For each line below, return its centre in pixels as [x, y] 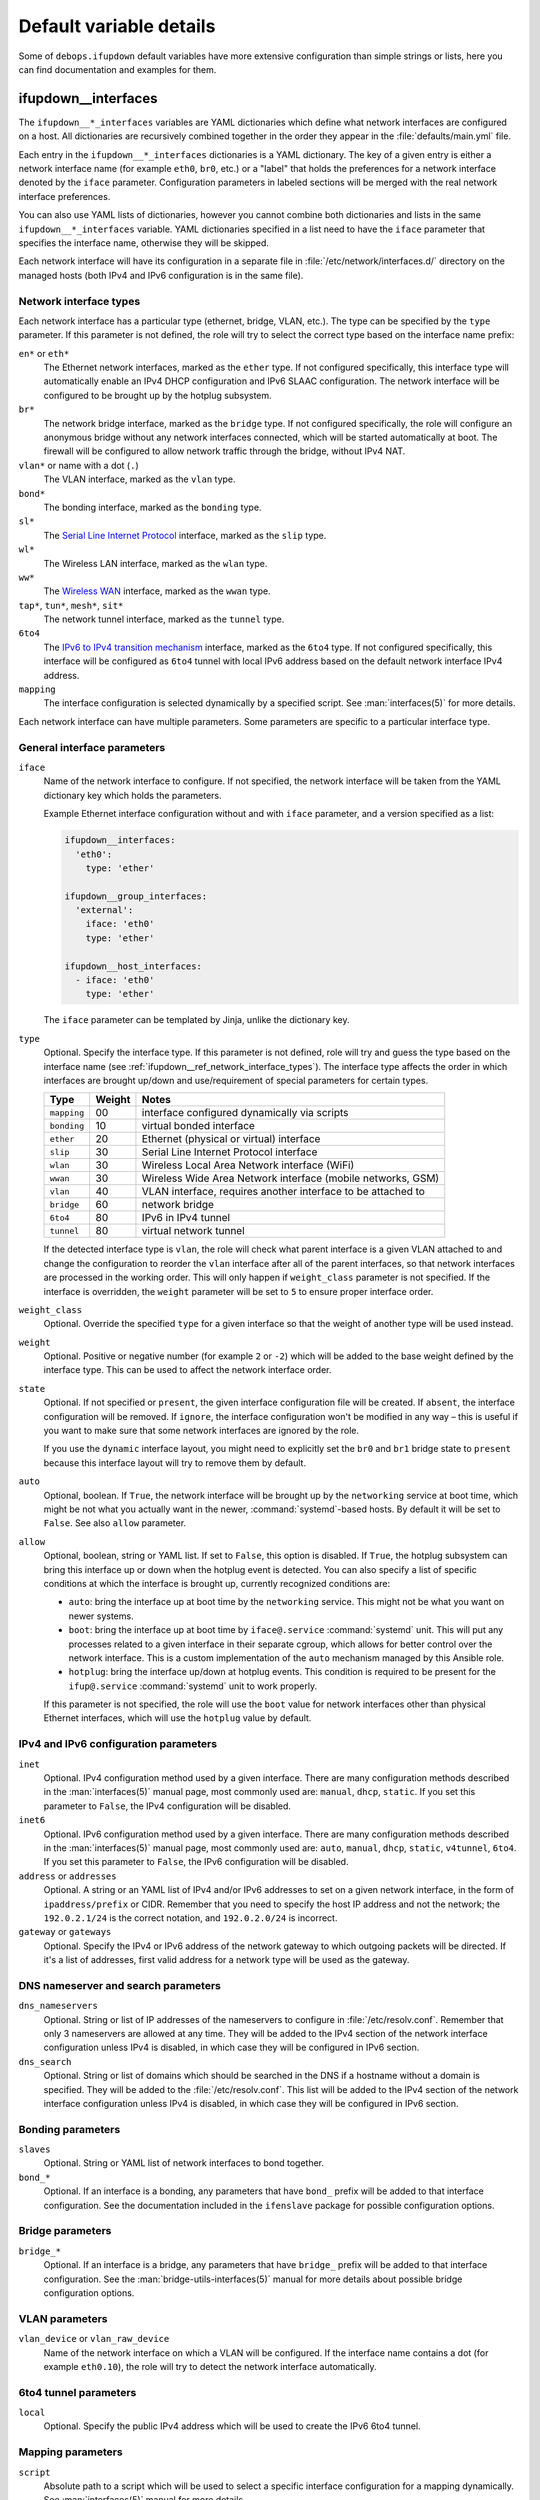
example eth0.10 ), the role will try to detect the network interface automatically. [210, 2366]
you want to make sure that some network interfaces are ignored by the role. [201, 1431]
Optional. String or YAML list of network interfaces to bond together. [184, 2163]
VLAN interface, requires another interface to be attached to [283, 1192]
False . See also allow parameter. [115, 1523]
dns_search [45, 2061]
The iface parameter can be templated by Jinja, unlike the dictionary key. [196, 1020]
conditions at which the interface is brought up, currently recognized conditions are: [216, 1583]
